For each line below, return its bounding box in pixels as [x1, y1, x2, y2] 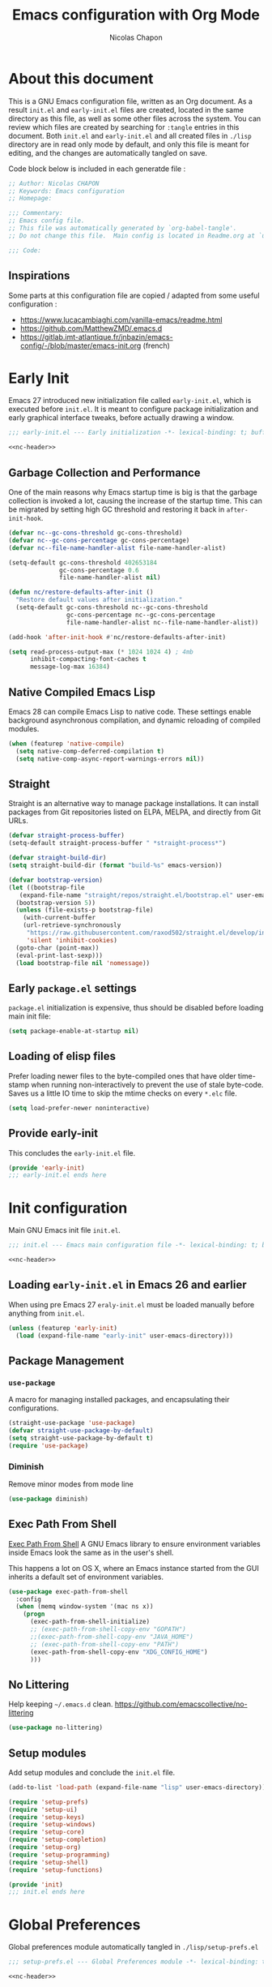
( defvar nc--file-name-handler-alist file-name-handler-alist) [8, 543, 227, 552]
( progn [23, 1610, 45, 1619]
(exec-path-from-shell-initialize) [29, 1618, 151, 1626]
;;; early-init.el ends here [8, 1171, 107, 1179]
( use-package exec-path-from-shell [8, 1587, 129, 1595]
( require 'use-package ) [8, 1441, 89, 1449]
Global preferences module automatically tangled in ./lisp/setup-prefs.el [8, 1942, 259, 1952]
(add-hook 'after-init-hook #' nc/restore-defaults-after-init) [8, 633, 227, 642]
